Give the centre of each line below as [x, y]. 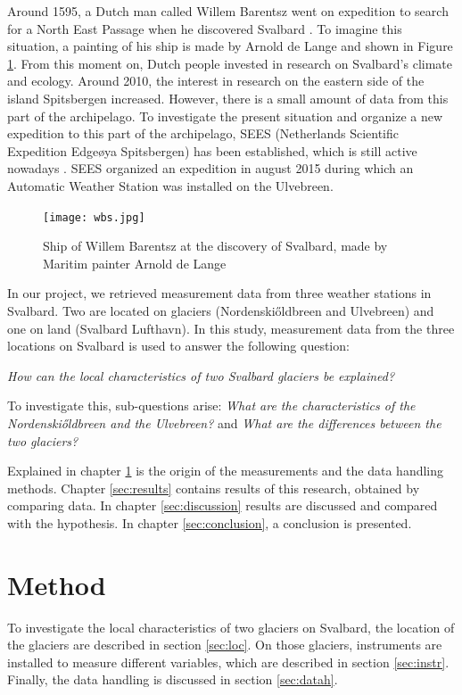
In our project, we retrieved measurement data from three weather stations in [219, 293]
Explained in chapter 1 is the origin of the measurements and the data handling [226, 471]
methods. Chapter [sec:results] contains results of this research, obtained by [214, 488]
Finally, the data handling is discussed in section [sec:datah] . [173, 679]
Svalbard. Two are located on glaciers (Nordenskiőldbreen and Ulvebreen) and [221, 310]
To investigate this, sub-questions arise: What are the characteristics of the [211, 405]
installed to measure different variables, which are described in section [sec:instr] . [228, 662]
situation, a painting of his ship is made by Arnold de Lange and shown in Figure [230, 46]
